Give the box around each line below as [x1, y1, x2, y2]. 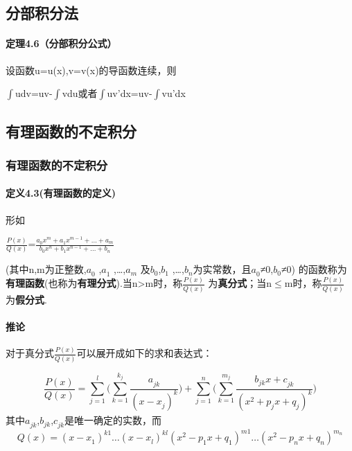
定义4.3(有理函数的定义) [6, 186, 116, 200]
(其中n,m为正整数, [6, 262, 87, 276]
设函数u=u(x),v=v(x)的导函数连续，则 [6, 62, 177, 77]
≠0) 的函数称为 [281, 262, 347, 276]
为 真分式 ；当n [208, 276, 272, 290]
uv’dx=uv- [107, 86, 152, 100]
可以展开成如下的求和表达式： [76, 346, 213, 360]
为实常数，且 [193, 262, 252, 276]
